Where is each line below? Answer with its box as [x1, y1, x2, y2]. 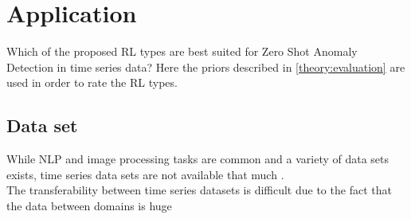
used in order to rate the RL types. [6, 74, 178, 91]
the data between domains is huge [6, 197, 172, 213]
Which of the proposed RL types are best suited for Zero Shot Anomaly [6, 43, 358, 60]
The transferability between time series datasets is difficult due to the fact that [6, 182, 392, 198]
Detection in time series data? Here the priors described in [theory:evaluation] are [6, 58, 405, 75]
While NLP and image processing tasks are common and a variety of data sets [6, 151, 389, 167]
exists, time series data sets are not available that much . [6, 166, 284, 182]
